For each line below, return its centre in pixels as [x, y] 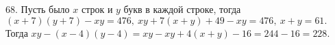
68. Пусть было [38, 9]
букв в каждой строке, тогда [182, 9]
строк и [97, 9]
